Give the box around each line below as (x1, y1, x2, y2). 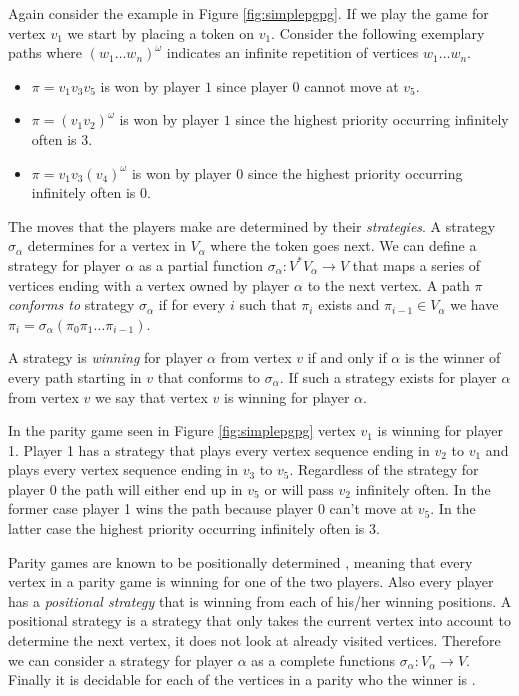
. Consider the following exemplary (271, 22, 485, 43)
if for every (158, 294, 226, 315)
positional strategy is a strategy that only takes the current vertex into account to (8, 610, 512, 631)
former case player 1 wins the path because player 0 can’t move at (8, 498, 414, 519)
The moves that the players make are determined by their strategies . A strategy (8, 215, 496, 236)
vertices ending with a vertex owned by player (8, 274, 290, 295)
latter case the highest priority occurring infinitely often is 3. (8, 518, 380, 539)
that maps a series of (352, 254, 481, 275)
